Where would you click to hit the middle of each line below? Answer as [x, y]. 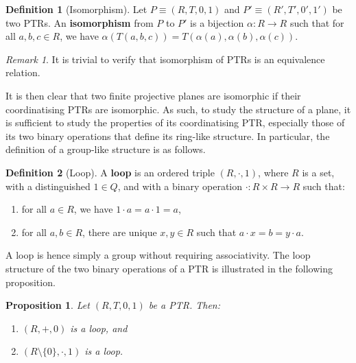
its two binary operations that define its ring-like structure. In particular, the [168, 136]
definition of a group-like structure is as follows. [106, 149]
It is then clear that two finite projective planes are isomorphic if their [153, 95]
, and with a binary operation [180, 186]
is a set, [318, 172]
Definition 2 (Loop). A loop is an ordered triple [110, 172]
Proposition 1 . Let [48, 305]
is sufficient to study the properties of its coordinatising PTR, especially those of [175, 122]
